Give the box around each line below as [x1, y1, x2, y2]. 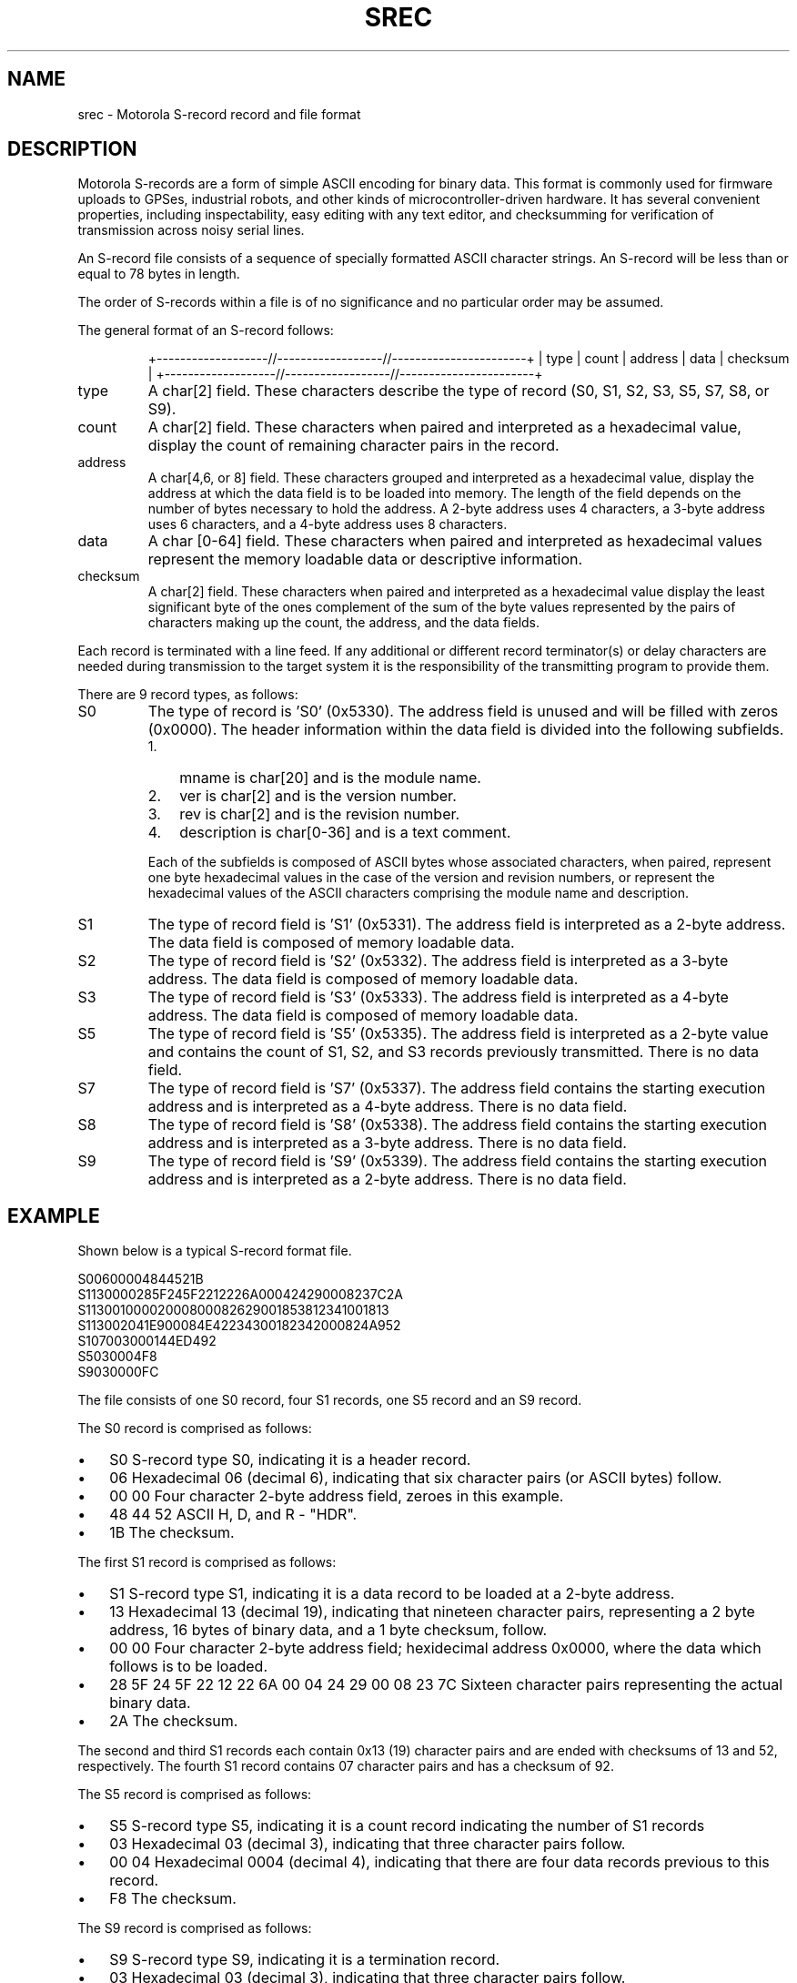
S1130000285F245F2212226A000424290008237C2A [77, 1286, 403, 1303]
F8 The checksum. [109, 1889, 237, 1908]
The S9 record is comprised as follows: [77, 1920, 312, 1937]
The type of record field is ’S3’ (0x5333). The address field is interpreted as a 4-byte [147, 988, 729, 1007]
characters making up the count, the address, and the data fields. [147, 615, 540, 631]
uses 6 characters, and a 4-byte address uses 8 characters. [147, 516, 508, 533]
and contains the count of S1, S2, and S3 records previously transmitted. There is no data [147, 1042, 760, 1062]
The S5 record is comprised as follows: [77, 1786, 312, 1803]
